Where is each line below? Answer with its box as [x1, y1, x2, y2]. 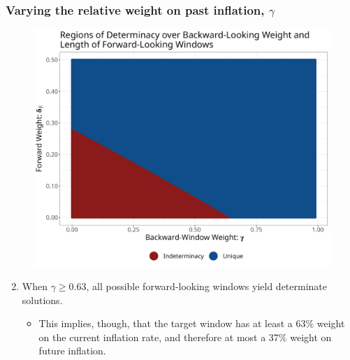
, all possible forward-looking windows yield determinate [86, 278, 328, 293]
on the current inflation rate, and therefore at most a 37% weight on [38, 329, 332, 344]
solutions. [22, 292, 63, 307]
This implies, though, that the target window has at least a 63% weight [38, 316, 345, 331]
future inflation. [38, 343, 106, 358]
